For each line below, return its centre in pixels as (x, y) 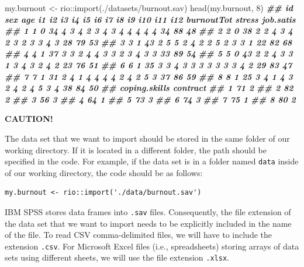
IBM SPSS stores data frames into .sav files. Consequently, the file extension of (148, 211)
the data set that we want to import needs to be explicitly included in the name (148, 223)
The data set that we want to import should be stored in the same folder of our (147, 138)
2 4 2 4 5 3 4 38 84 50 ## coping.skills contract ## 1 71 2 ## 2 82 (149, 88)
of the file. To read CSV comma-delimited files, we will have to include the (139, 235)
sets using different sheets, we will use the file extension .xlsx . (117, 257)
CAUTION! (29, 119)
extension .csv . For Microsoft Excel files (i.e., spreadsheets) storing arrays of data (152, 246)
